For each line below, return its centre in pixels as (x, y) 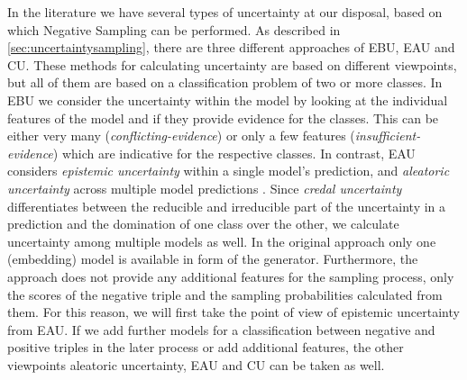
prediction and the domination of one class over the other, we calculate (203, 224)
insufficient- (388, 136)
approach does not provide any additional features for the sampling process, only (231, 276)
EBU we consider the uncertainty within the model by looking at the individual (228, 100)
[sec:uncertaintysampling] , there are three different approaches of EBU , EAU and (231, 47)
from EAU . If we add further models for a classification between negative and (221, 329)
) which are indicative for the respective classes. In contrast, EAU (234, 153)
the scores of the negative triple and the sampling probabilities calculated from (225, 294)
